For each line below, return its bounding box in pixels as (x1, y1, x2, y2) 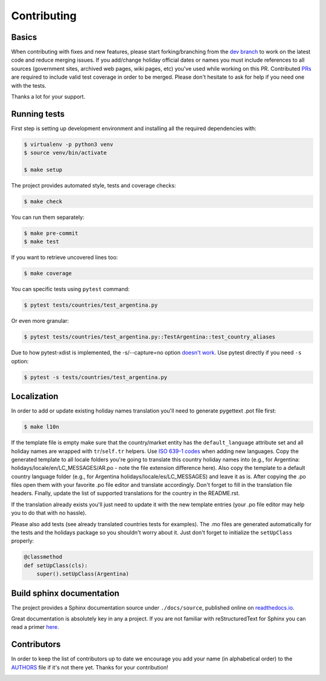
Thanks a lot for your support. (11, 93, 86, 100)
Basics (11, 32, 37, 42)
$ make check (24, 198, 63, 205)
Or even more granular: (11, 318, 69, 325)
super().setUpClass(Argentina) (36, 570, 129, 578)
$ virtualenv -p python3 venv (24, 141, 113, 148)
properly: (11, 537, 34, 544)
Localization (11, 391, 59, 402)
